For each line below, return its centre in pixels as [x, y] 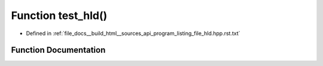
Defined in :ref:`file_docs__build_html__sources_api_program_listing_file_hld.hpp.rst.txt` [133, 33]
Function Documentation [58, 50]
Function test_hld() [59, 15]
